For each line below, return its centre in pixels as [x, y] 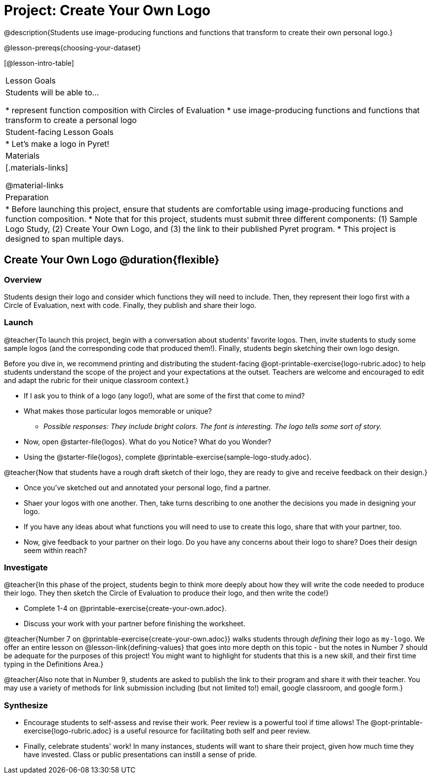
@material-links [35, 185]
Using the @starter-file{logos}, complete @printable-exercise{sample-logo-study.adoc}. [168, 457]
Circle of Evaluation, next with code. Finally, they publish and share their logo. [130, 305]
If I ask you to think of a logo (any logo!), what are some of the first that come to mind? [164, 395]
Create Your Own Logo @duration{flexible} [112, 260]
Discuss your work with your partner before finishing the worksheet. [135, 624]
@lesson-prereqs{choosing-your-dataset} [73, 47]
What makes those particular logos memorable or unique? [118, 411]
